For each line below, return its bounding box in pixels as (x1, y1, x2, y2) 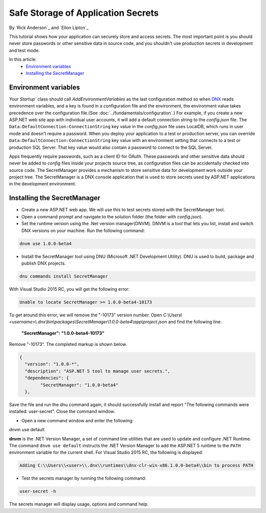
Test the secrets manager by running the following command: (21, 476, 146, 481)
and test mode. (9, 47, 40, 53)
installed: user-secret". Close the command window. (9, 409, 115, 414)
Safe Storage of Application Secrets (9, 7, 159, 18)
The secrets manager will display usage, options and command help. (9, 501, 149, 507)
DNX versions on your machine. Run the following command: (21, 227, 145, 234)
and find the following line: (168, 319, 222, 325)
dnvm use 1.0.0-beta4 (19, 240, 72, 246)
